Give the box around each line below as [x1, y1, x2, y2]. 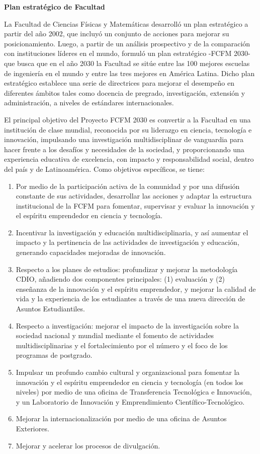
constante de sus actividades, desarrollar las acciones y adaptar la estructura [16, 190, 252, 201]
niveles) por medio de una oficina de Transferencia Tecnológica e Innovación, [16, 386, 252, 397]
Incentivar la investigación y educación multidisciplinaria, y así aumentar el [16, 227, 248, 237]
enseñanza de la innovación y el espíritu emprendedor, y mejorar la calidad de [16, 283, 256, 294]
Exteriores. [16, 423, 49, 433]
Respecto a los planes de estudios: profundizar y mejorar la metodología [16, 264, 238, 274]
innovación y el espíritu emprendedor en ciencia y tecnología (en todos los [16, 376, 243, 387]
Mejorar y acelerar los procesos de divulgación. [16, 440, 160, 450]
